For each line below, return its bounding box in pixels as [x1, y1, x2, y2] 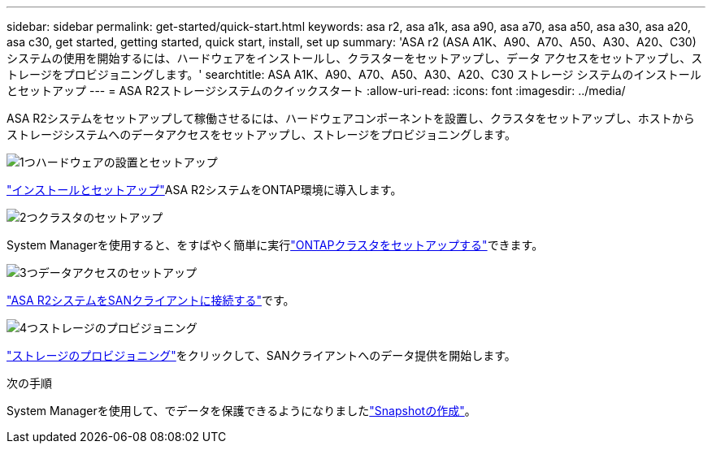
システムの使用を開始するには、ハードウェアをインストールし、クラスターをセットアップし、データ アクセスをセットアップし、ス [7, 51, 703, 65]
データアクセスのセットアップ [37, 266, 197, 279]
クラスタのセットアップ [37, 210, 163, 224]
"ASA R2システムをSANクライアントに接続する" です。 [7, 293, 295, 307]
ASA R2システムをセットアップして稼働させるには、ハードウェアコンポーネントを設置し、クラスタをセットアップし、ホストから [7, 111, 695, 125]
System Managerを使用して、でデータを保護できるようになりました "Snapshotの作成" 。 [7, 404, 476, 418]
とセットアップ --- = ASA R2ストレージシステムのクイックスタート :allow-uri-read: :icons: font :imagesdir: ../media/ [7, 84, 626, 97]
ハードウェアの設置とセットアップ [35, 155, 218, 169]
